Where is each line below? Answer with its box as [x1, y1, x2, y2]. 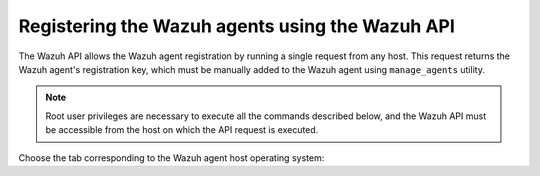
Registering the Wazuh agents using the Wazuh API [18, 15, 455, 37]
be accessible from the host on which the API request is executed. [45, 124, 319, 136]
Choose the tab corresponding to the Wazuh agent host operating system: [18, 151, 325, 164]
